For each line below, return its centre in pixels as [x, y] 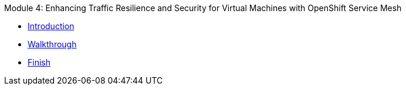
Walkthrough [52, 44]
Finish [39, 62]
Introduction [51, 26]
